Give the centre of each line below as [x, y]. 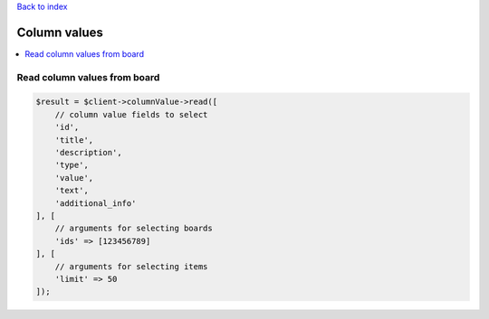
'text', [72, 191]
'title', [74, 140]
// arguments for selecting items [131, 266]
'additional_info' [96, 203]
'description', [88, 153]
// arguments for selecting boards [134, 229]
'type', [72, 165]
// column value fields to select [131, 114]
